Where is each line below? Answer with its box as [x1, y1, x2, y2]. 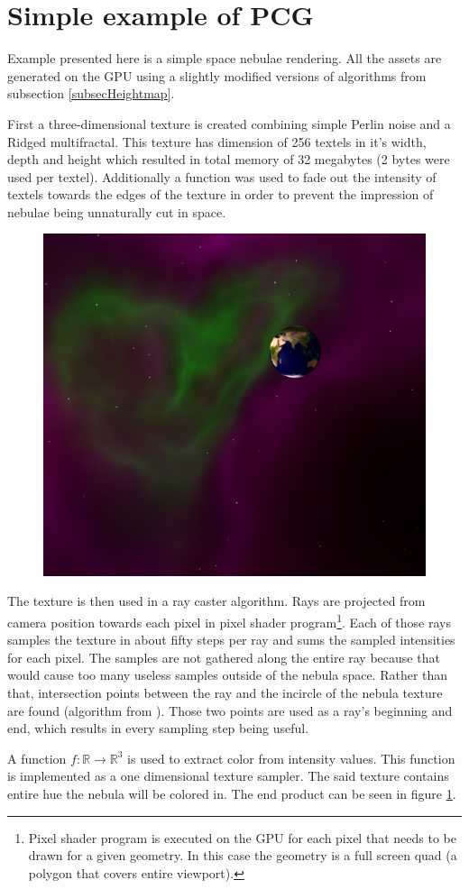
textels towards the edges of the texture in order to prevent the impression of [7, 185, 434, 204]
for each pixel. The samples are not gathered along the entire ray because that [7, 647, 440, 666]
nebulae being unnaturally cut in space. [7, 202, 226, 221]
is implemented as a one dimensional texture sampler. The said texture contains [7, 766, 449, 785]
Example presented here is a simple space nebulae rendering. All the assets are [7, 49, 442, 68]
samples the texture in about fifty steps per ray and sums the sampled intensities [7, 630, 455, 649]
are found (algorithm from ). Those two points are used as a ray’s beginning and [7, 701, 453, 719]
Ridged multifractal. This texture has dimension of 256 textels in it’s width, [7, 132, 427, 151]
